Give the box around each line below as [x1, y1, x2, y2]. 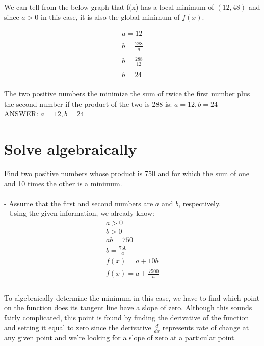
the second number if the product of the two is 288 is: [4, 98, 172, 109]
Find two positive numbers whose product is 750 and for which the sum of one [4, 168, 249, 179]
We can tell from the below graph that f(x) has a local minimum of [4, 2, 214, 12]
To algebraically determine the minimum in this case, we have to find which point [4, 292, 260, 303]
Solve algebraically [4, 138, 137, 159]
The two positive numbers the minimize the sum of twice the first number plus [4, 88, 250, 99]
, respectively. [178, 197, 221, 208]
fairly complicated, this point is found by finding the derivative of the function [4, 312, 249, 323]
